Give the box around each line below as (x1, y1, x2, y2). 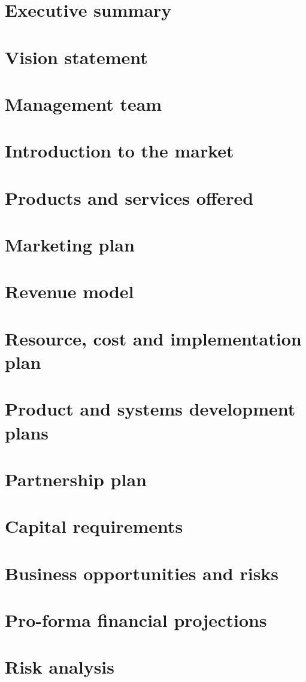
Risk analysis (5, 654, 115, 679)
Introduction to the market (5, 138, 234, 163)
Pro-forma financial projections (5, 608, 267, 632)
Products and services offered (5, 185, 254, 210)
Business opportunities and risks (5, 560, 279, 585)
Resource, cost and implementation (5, 326, 302, 350)
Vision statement (5, 44, 148, 69)
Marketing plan (5, 232, 135, 257)
